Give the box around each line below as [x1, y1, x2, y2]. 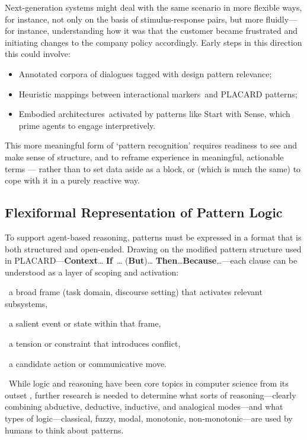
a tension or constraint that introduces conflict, [8, 337, 181, 350]
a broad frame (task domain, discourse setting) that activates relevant [8, 286, 263, 298]
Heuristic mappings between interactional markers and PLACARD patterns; [18, 87, 298, 100]
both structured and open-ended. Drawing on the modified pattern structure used [5, 242, 302, 255]
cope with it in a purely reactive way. [5, 174, 140, 186]
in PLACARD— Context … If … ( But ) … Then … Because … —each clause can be [5, 254, 298, 267]
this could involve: [5, 48, 71, 60]
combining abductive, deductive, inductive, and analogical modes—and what [5, 400, 283, 413]
